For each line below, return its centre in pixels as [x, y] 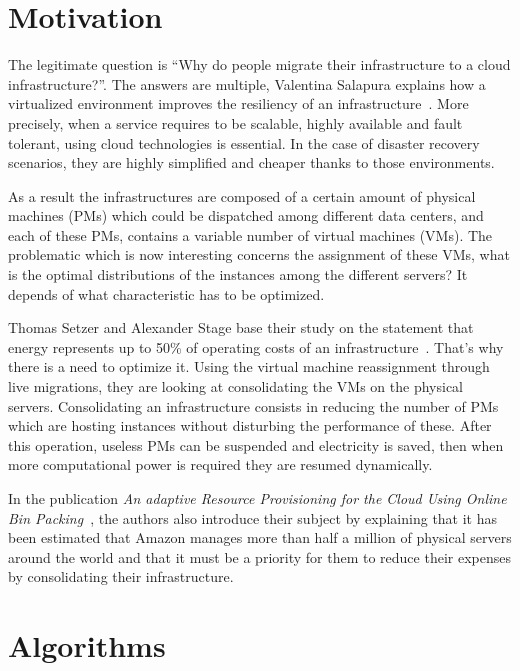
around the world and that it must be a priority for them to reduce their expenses [259, 556]
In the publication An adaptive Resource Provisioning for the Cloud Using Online [257, 498]
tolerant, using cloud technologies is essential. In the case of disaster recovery [244, 142]
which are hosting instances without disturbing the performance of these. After [250, 425]
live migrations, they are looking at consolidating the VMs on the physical [236, 386]
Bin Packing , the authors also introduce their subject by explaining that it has [253, 517]
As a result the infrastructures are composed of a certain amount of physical [242, 195]
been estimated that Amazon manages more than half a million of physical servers [260, 537]
